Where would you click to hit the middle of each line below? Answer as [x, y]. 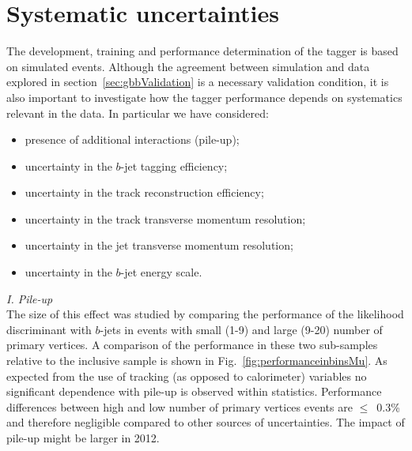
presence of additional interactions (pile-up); [132, 139]
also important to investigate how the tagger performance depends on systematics [204, 97]
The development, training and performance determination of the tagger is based [202, 51]
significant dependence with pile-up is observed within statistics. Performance [194, 391]
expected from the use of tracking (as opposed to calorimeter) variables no [187, 376]
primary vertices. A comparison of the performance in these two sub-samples [192, 345]
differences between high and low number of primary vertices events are [180, 406]
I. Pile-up [30, 298]
